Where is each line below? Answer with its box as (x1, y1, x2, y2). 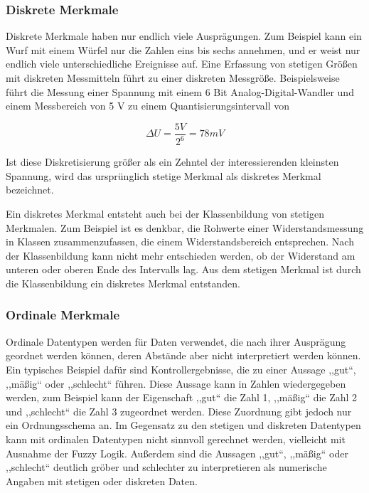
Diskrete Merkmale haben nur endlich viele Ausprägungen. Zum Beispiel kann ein (6, 28, 362, 43)
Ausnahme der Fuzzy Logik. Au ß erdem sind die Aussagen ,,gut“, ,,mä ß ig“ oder (6, 445, 348, 460)
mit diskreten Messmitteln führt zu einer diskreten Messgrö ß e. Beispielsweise (6, 70, 340, 85)
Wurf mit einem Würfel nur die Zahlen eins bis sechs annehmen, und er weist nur (6, 42, 360, 57)
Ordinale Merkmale (6, 306, 120, 324)
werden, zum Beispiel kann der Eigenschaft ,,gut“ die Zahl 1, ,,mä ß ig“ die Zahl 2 (6, 390, 358, 405)
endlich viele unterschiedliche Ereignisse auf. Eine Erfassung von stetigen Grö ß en (6, 56, 358, 71)
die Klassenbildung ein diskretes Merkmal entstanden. (6, 275, 240, 290)
